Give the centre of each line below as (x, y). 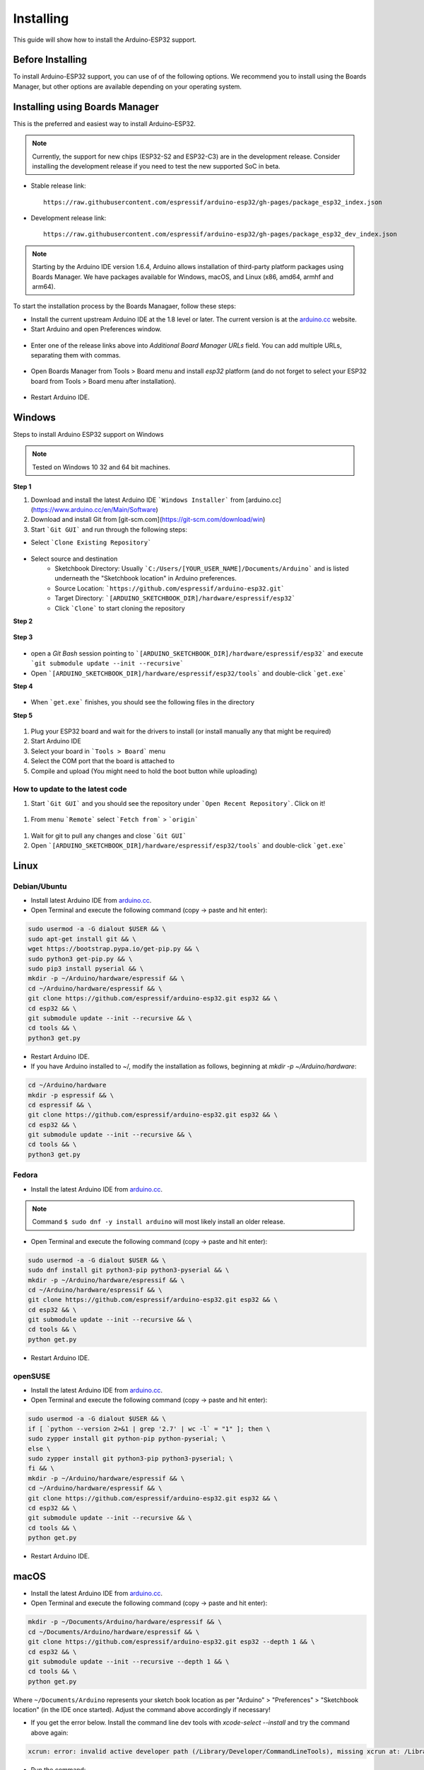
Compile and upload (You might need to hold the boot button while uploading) (144, 771)
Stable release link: (58, 186)
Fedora (25, 1175)
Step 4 (23, 686)
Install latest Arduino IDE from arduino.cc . (91, 901)
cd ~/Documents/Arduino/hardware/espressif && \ (114, 1632)
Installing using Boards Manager (86, 107)
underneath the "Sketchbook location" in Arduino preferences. (146, 578)
